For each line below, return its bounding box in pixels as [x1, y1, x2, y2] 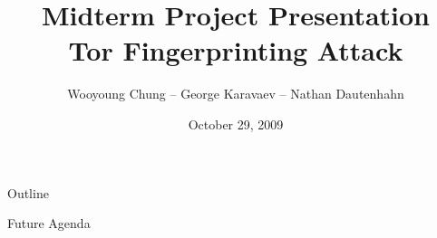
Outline [7, 183, 49, 202]
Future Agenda [7, 214, 91, 233]
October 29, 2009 [188, 114, 284, 133]
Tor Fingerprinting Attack [68, 32, 403, 69]
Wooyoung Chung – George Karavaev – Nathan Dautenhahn [67, 84, 404, 103]
